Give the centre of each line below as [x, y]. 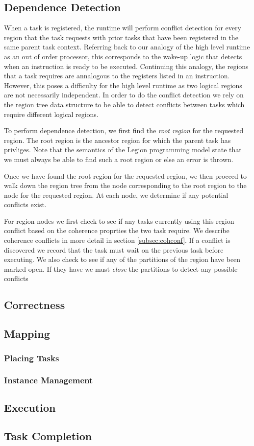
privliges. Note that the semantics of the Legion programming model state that [123, 150]
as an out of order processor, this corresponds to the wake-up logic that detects [123, 56]
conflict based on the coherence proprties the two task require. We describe [117, 230]
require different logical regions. [51, 114]
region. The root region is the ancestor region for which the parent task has [117, 140]
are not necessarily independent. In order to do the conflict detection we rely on [124, 95]
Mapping [27, 334]
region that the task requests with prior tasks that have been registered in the [121, 37]
